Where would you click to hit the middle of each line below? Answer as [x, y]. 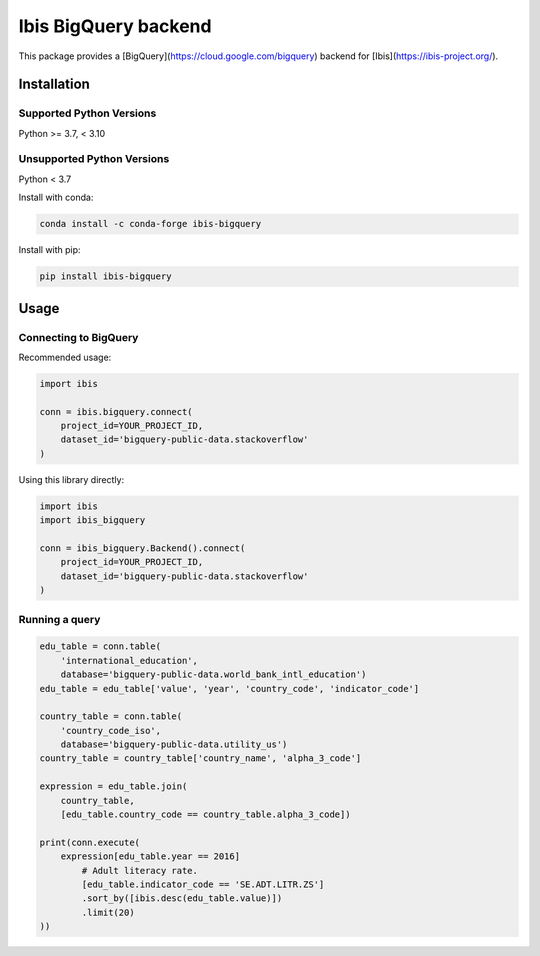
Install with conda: [56, 197]
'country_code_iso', [111, 730]
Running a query [59, 619]
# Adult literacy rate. [140, 870]
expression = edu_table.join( [113, 786]
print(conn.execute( [89, 842]
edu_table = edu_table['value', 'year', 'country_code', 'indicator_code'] [229, 688]
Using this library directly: [71, 479]
